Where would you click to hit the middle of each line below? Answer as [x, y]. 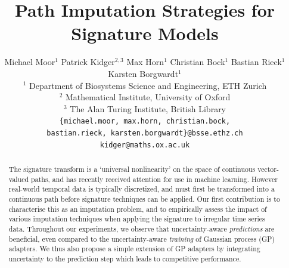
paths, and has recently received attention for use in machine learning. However [154, 179]
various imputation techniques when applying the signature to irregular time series [137, 219]
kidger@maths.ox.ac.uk [145, 145]
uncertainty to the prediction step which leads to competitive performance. [125, 258]
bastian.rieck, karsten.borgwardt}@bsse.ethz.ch [145, 133]
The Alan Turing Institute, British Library [148, 108]
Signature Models [145, 33]
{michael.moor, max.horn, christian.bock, [145, 121]
